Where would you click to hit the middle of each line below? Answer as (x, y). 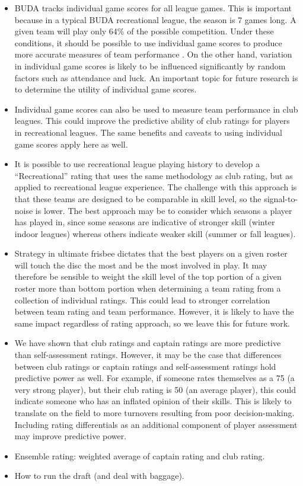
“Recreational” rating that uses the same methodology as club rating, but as (154, 175)
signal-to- (281, 198)
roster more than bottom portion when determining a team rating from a (148, 288)
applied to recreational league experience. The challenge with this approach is (156, 187)
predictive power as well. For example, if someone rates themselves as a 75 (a (154, 378)
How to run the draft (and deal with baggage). (99, 476)
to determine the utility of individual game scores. (106, 89)
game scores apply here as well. (71, 144)
